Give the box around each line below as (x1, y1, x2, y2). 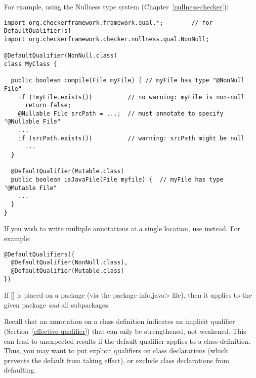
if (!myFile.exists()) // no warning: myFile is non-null (18, 93, 245, 101)
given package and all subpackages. (4, 299, 110, 310)
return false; (25, 102, 72, 109)
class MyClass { (4, 60, 57, 67)
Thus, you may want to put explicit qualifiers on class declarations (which (4, 345, 228, 356)
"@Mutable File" (4, 184, 57, 191)
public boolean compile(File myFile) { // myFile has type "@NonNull (11, 77, 245, 84)
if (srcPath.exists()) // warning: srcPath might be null (18, 134, 245, 142)
